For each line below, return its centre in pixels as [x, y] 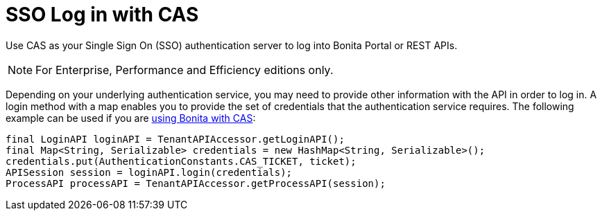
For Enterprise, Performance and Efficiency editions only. [184, 70]
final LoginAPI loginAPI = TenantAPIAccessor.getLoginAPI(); [175, 139]
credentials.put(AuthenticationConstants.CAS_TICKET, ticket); [181, 161]
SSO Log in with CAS [102, 15]
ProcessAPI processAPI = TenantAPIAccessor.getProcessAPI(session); [196, 183]
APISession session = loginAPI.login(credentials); [149, 172]
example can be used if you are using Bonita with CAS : [131, 118]
